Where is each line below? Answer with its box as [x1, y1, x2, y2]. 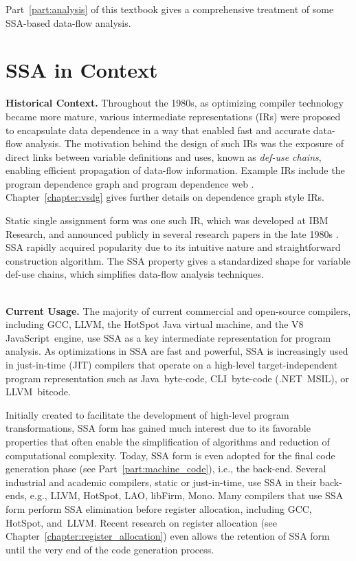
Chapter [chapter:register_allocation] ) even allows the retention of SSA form [5, 529, 330, 543]
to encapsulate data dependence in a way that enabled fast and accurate [5, 122, 311, 137]
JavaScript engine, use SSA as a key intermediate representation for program [5, 330, 331, 344]
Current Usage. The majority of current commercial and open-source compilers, [5, 303, 351, 318]
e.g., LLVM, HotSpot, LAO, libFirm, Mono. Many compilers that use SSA [30, 488, 344, 503]
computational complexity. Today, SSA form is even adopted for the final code [5, 448, 335, 462]
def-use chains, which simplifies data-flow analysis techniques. [5, 267, 264, 281]
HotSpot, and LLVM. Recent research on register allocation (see [5, 515, 277, 529]
